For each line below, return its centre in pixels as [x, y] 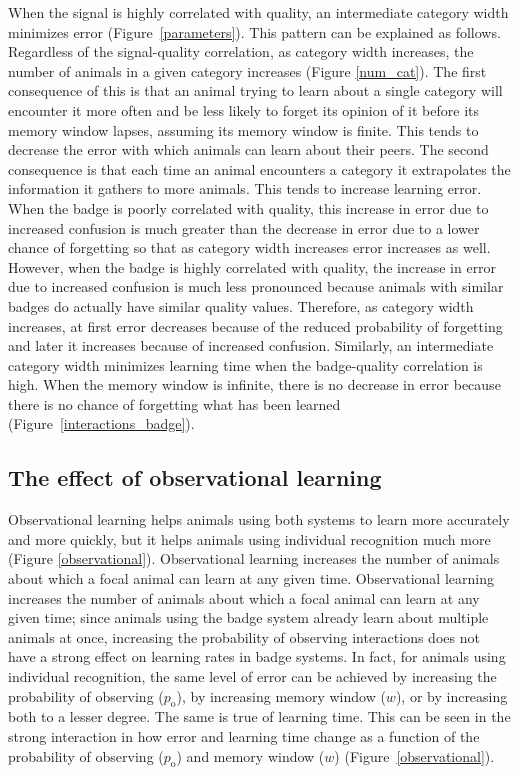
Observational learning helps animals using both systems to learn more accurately [259, 519]
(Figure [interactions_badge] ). [101, 423]
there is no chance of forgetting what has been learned [174, 403]
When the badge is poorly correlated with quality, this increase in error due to [248, 207]
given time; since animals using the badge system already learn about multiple [248, 617]
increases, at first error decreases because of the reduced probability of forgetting [255, 325]
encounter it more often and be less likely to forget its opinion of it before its [244, 109]
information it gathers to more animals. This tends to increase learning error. [245, 188]
